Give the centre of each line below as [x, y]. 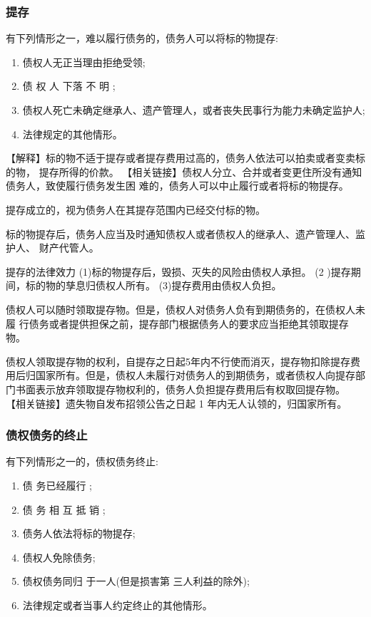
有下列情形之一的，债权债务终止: [82, 461]
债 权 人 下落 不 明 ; [69, 86]
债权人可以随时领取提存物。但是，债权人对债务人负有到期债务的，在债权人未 [185, 309]
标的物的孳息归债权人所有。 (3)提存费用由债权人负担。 [153, 285]
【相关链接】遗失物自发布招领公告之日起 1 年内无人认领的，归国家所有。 [177, 403]
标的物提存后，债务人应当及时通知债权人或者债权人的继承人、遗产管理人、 [181, 233]
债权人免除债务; [59, 557]
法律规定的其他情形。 [72, 134]
